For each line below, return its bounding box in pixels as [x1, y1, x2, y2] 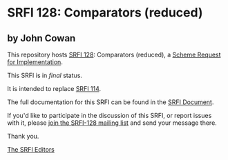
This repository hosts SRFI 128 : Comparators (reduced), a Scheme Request [7, 50, 221, 59]
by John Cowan [7, 32, 76, 44]
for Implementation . [7, 58, 64, 66]
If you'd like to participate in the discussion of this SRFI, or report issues [7, 112, 212, 119]
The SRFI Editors [7, 146, 55, 153]
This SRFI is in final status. [7, 71, 83, 79]
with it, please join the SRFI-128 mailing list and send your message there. [7, 119, 218, 127]
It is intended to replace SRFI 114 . [7, 85, 102, 92]
